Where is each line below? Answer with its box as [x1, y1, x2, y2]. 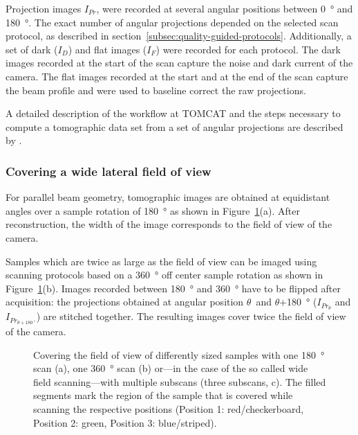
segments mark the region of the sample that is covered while [33, 388, 293, 402]
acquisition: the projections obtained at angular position [6, 294, 244, 309]
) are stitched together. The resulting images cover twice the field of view [36, 309, 346, 323]
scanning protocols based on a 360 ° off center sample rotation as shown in [6, 267, 323, 282]
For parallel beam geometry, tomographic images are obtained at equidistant [6, 190, 330, 204]
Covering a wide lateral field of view [6, 162, 211, 179]
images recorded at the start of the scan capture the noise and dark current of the [6, 55, 353, 70]
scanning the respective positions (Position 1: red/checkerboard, [33, 402, 304, 416]
